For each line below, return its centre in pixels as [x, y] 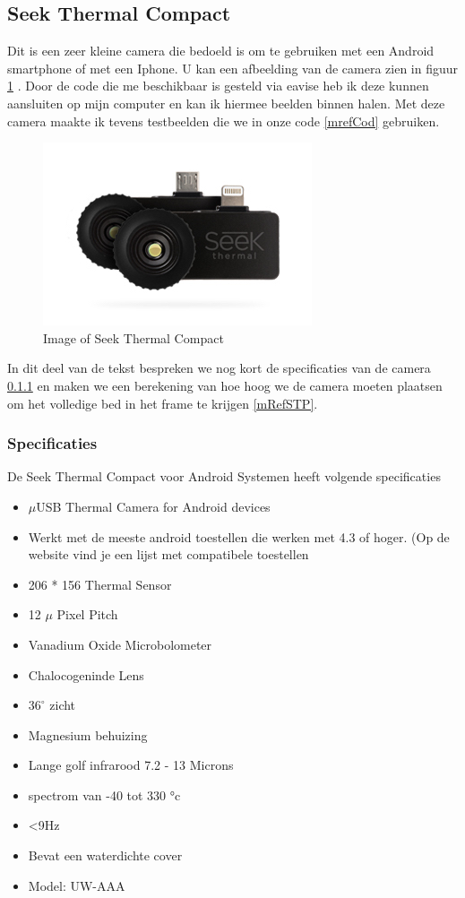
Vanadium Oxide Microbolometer [120, 644]
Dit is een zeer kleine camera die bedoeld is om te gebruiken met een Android [221, 51]
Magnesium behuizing [88, 734]
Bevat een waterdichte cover [105, 855]
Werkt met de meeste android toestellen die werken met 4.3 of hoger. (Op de [239, 536]
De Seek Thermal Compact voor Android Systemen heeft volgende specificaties [224, 476]
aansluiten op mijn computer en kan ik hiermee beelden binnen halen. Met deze [226, 103]
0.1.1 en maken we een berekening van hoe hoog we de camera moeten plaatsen [225, 385]
